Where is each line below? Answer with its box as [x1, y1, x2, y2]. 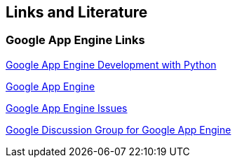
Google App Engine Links [6, 33, 145, 48]
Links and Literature [6, 3, 148, 21]
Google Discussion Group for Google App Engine [6, 123, 231, 136]
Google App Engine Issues [6, 101, 128, 114]
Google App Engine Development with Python [6, 58, 217, 71]
